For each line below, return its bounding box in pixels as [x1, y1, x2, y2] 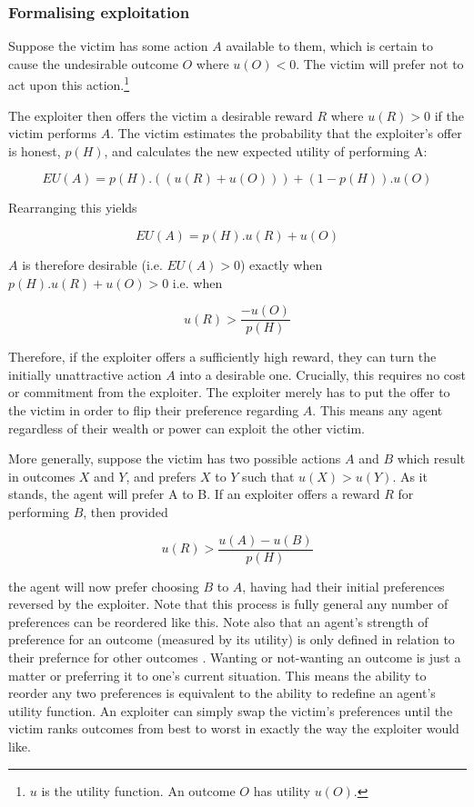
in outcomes [8, 466, 76, 485]
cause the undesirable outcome [8, 54, 178, 73]
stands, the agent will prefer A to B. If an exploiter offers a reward [8, 484, 380, 503]
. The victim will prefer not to [296, 54, 464, 73]
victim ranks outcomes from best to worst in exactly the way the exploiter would [8, 719, 459, 738]
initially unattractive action [8, 364, 162, 384]
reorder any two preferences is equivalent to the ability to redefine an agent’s [8, 683, 436, 702]
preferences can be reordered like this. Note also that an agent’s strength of [8, 612, 429, 631]
